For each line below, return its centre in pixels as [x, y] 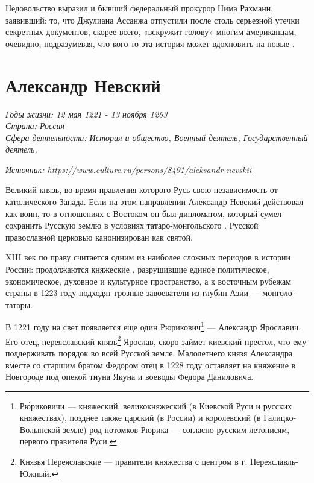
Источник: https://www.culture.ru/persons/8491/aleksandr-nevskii [129, 169]
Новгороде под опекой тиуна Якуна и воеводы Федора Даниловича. [130, 377]
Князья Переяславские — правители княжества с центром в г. [133, 462]
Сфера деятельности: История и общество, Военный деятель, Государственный [157, 137]
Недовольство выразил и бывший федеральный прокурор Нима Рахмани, [140, 8]
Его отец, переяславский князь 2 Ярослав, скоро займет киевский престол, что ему [156, 340]
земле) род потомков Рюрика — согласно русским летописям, [176, 429]
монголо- [279, 293]
